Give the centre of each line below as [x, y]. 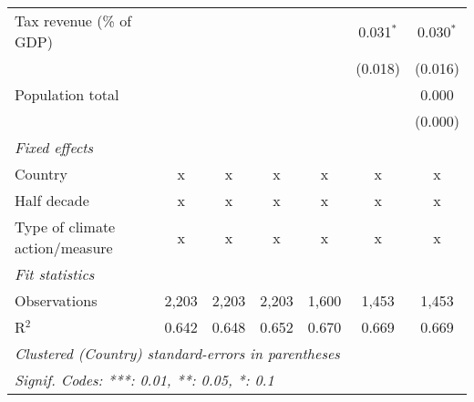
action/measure [64, 247]
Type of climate [65, 227]
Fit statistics [55, 274]
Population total [67, 94]
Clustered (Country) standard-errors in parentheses [177, 353]
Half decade [52, 200]
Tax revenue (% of [73, 21]
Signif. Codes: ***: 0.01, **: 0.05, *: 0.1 [144, 380]
